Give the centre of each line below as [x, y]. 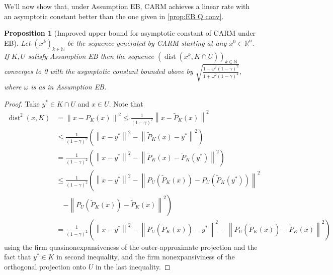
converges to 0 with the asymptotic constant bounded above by [99, 71]
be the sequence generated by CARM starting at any [147, 42]
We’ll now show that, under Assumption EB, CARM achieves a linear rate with [127, 6]
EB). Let [17, 42]
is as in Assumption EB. [69, 86]
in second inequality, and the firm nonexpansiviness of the [146, 257]
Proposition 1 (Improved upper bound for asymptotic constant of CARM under [130, 33]
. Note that [126, 103]
